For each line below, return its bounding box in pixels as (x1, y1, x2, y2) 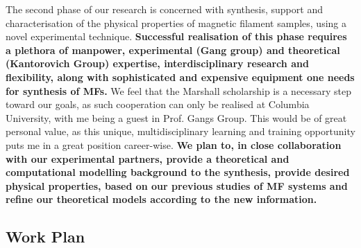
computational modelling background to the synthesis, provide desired (6, 165, 350, 179)
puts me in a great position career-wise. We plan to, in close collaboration (6, 137, 342, 152)
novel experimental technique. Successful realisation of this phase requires (6, 29, 347, 44)
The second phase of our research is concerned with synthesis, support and (6, 2, 323, 16)
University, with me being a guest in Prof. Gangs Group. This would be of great (6, 110, 347, 125)
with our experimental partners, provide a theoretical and (6, 151, 289, 166)
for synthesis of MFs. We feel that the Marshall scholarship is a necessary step (6, 83, 352, 98)
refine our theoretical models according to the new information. (6, 192, 317, 206)
